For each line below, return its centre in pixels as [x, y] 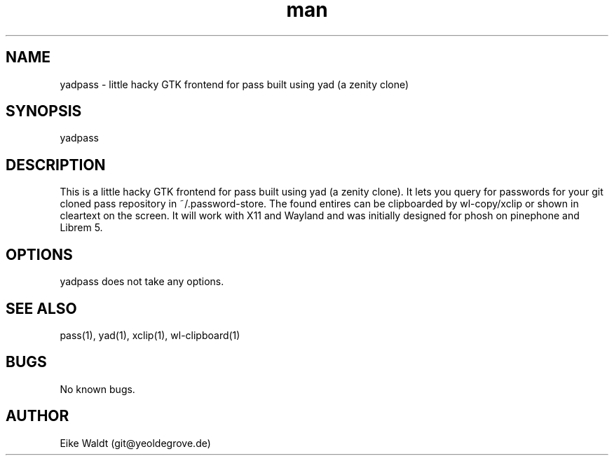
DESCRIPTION [56, 165]
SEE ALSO [41, 308]
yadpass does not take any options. [142, 282]
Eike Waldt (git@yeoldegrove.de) [135, 443]
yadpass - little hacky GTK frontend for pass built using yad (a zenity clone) [234, 84]
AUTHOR [37, 416]
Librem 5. [81, 228]
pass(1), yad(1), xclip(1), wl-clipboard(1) [150, 335]
